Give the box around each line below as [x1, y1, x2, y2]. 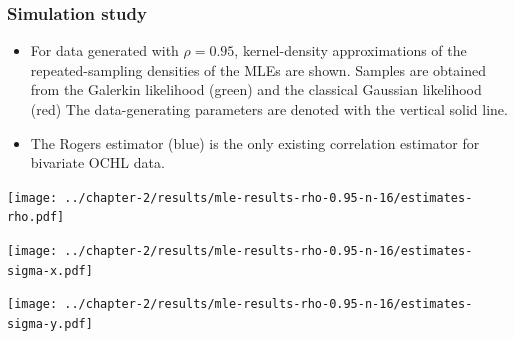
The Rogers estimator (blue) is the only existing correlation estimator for [30, 132, 480, 153]
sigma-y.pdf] [7, 317, 93, 332]
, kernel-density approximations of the [234, 40, 467, 61]
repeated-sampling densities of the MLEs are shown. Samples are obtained [30, 59, 486, 80]
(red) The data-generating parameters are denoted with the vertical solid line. [30, 99, 508, 119]
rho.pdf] [7, 210, 65, 225]
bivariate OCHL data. [30, 152, 165, 173]
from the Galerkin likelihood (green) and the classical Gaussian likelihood [30, 79, 482, 100]
